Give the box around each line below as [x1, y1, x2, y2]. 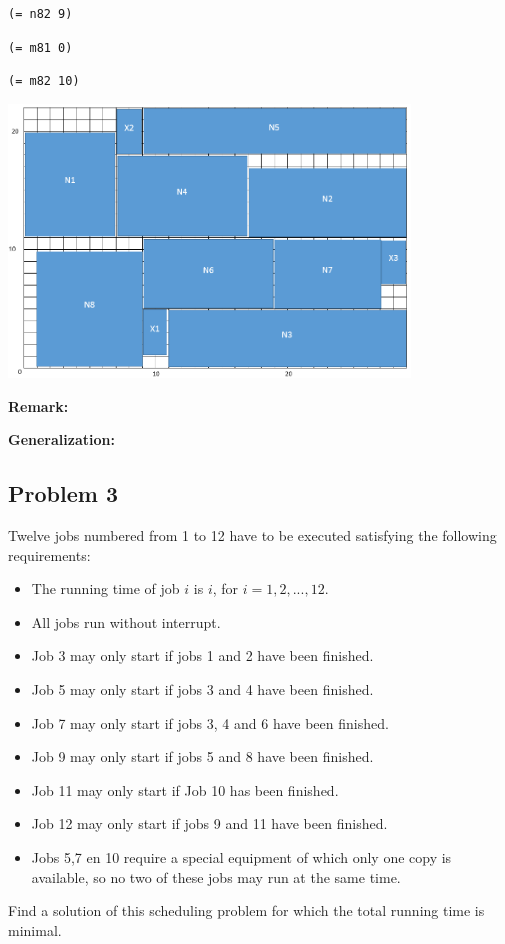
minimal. [8, 919, 62, 940]
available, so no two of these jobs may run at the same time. [31, 866, 401, 887]
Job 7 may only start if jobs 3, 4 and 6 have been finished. [31, 712, 389, 733]
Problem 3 [8, 478, 118, 509]
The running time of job [31, 578, 180, 599]
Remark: [8, 395, 69, 416]
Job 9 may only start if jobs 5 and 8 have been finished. [31, 746, 374, 767]
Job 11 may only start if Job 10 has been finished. [31, 779, 339, 800]
